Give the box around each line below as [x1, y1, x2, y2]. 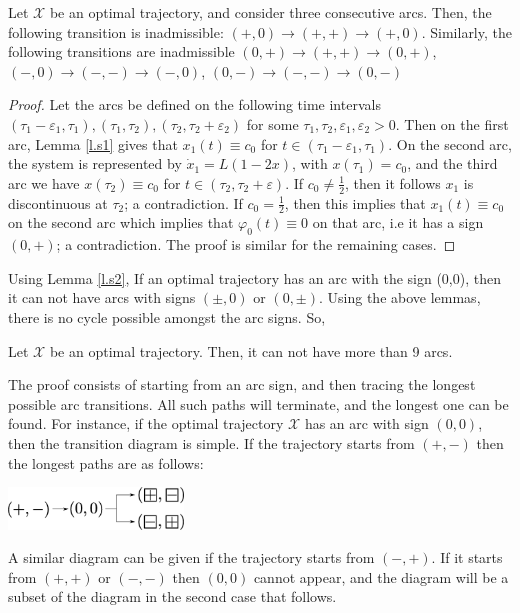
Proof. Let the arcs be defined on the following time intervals [8, 94, 381, 115]
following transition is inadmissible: [8, 21, 224, 42]
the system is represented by [8, 153, 182, 174]
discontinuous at [8, 192, 108, 213]
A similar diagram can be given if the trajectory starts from [8, 547, 375, 568]
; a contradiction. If [124, 192, 243, 213]
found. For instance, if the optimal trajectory [8, 413, 284, 434]
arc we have [8, 172, 80, 193]
